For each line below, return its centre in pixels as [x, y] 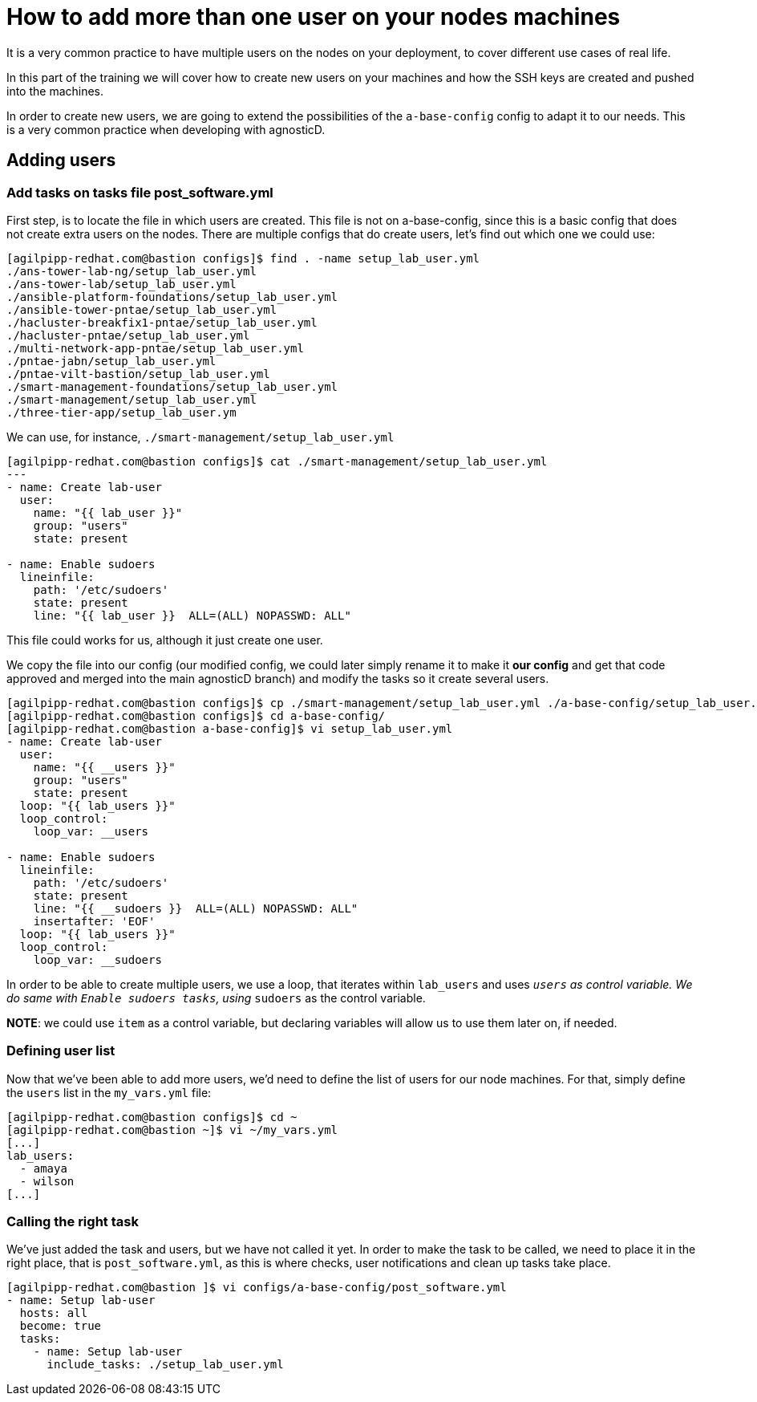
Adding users [61, 161]
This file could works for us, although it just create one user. [165, 640]
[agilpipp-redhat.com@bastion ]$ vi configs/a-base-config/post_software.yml [257, 1288]
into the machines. [55, 91]
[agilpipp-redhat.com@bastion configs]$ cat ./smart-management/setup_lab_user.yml [277, 461]
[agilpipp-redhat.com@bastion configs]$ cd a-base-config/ [196, 715]
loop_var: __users [91, 831]
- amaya [43, 1168]
